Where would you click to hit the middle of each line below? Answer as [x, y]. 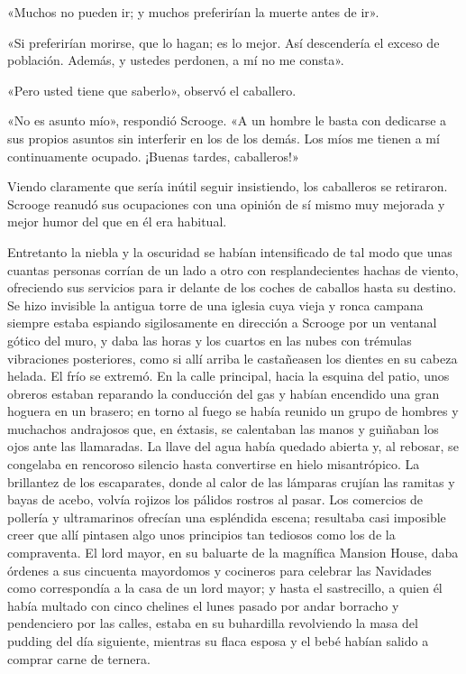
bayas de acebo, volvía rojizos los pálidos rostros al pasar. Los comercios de [215, 499]
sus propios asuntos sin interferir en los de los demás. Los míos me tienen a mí [224, 138]
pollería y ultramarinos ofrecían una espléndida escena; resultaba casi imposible [227, 517]
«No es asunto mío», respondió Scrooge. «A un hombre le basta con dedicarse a [227, 120]
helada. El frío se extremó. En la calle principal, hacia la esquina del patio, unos [228, 376]
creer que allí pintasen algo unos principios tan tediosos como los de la [201, 535]
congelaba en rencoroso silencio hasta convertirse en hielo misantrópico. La [214, 464]
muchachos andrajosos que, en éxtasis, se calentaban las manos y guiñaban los [223, 428]
